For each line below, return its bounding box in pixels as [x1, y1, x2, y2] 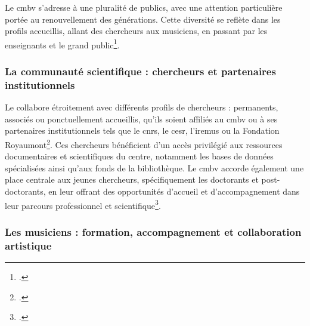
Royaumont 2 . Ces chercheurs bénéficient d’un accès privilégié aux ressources [5, 136, 283, 150]
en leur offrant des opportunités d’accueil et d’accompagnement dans [48, 184, 300, 197]
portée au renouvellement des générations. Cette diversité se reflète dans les [5, 13, 281, 25]
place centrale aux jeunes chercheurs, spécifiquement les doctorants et [5, 173, 259, 186]
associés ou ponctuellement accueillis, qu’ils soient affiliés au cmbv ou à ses [5, 112, 278, 125]
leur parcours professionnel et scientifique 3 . [5, 197, 161, 211]
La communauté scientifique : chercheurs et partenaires [5, 63, 276, 78]
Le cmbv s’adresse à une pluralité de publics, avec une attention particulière [5, 1, 283, 13]
